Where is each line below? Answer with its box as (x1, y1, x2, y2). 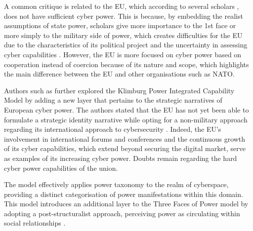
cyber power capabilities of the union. (4, 162, 118, 173)
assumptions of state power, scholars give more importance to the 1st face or (4, 20, 236, 31)
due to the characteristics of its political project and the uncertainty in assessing (4, 39, 248, 50)
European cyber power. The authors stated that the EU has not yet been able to (4, 104, 249, 115)
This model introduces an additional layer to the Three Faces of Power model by (4, 198, 249, 209)
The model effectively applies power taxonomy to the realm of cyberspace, (4, 179, 229, 190)
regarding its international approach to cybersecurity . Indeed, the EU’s (4, 124, 221, 134)
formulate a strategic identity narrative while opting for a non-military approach (4, 114, 248, 124)
